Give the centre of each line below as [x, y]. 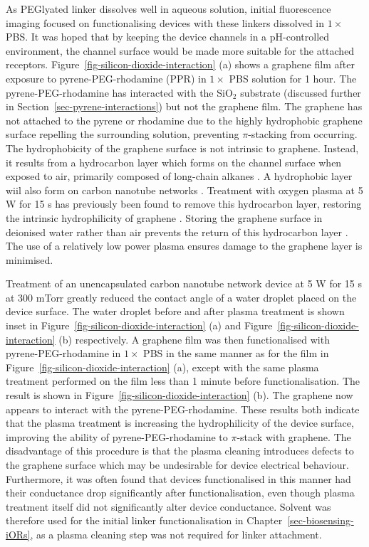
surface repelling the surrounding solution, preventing [123, 134]
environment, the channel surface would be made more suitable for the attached [180, 50]
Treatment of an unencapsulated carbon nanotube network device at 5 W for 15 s [184, 283]
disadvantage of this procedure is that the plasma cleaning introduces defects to [180, 451]
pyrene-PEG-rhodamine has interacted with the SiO [119, 92]
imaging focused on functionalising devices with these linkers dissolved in [165, 22]
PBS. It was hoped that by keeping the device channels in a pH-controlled [168, 37]
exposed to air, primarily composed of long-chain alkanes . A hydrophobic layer [179, 176]
